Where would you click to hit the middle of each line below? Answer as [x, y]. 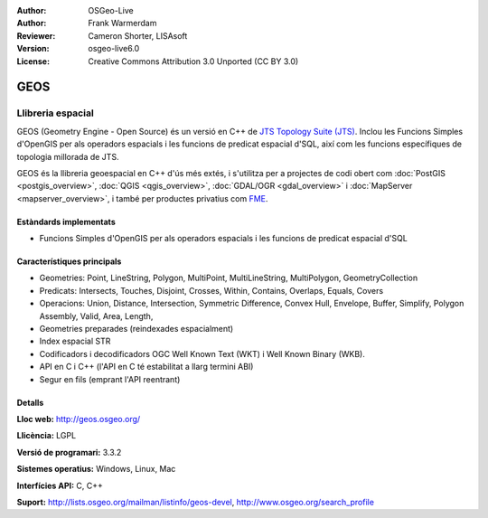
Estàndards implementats [66, 221]
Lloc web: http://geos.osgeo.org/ [79, 419]
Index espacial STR [75, 341]
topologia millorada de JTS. [68, 156]
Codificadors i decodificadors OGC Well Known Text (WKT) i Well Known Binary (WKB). [202, 353]
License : [33, 61]
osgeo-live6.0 [114, 49]
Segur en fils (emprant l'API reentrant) [110, 379]
